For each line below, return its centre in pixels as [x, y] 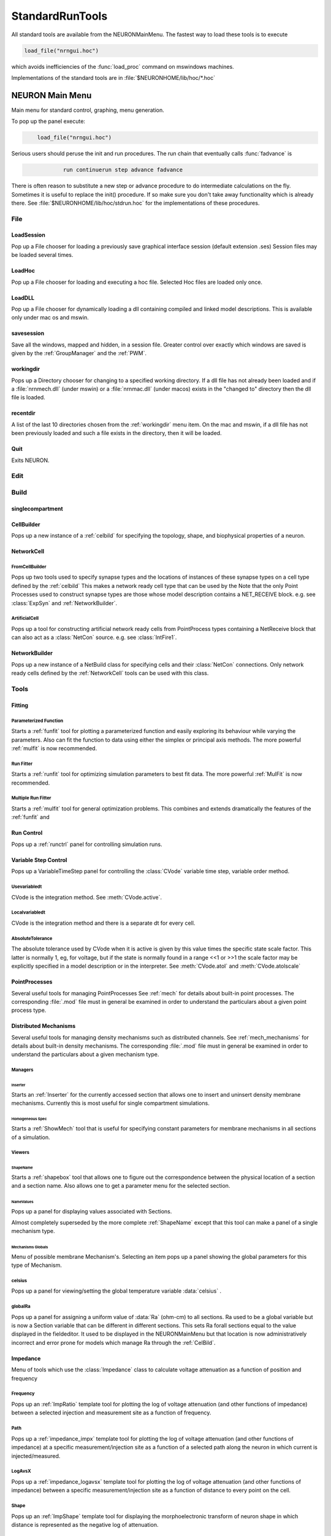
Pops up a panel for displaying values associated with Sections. [92, 1211]
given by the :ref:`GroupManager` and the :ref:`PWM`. [79, 353]
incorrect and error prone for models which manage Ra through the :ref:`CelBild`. [113, 1342]
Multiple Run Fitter [31, 798]
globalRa [21, 1307]
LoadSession [28, 235]
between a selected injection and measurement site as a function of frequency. [111, 1413]
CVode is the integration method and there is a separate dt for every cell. [103, 923]
